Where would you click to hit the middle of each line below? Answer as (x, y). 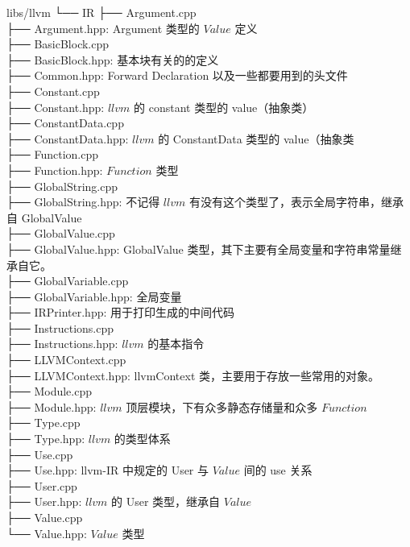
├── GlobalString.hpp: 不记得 (83, 202)
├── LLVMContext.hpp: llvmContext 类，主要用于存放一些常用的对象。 (193, 375)
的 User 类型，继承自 (166, 501)
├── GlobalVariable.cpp (68, 281)
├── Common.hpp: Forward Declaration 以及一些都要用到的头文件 (177, 75)
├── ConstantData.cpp (65, 123)
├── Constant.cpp (53, 91)
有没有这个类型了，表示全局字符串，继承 (296, 202)
